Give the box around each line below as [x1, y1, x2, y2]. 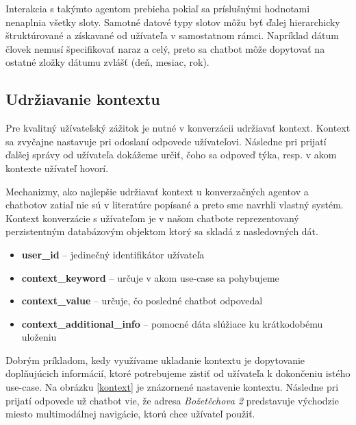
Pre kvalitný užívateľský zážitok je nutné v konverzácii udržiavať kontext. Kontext [5, 121, 351, 135]
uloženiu [21, 330, 57, 344]
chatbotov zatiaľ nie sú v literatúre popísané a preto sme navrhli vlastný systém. [5, 197, 344, 212]
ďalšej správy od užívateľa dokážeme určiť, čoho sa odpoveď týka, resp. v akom [5, 147, 337, 162]
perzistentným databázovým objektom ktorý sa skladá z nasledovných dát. [5, 224, 318, 239]
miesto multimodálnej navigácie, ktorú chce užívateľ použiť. [5, 406, 255, 421]
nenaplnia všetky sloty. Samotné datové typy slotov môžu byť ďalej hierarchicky [5, 14, 340, 29]
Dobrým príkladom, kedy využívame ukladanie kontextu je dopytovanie [5, 352, 305, 367]
